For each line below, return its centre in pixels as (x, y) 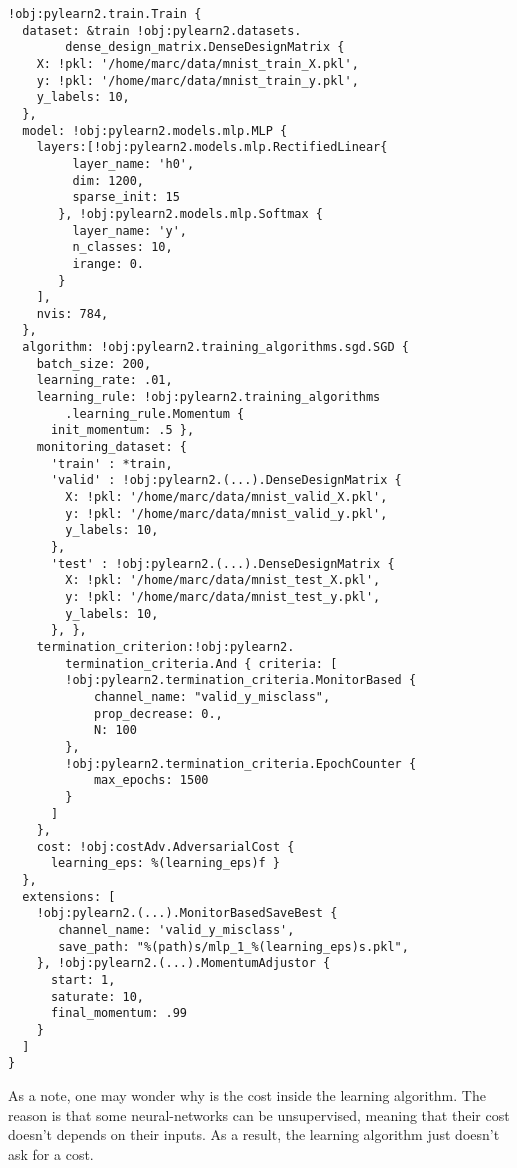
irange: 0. (108, 263)
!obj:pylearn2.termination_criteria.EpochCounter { (241, 763)
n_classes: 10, (122, 247)
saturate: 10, (97, 996)
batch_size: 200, (94, 363)
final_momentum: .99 (118, 1013)
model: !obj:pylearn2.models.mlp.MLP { (155, 130)
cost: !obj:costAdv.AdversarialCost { (165, 846)
